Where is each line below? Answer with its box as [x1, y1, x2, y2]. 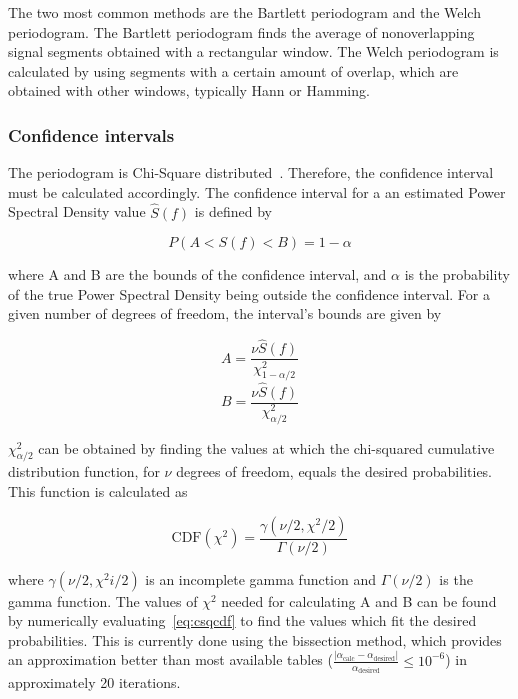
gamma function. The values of [8, 590, 198, 611]
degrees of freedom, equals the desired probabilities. [176, 461, 492, 482]
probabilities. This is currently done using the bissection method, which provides [8, 629, 502, 650]
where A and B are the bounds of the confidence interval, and [8, 264, 387, 285]
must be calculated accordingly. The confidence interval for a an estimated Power [8, 181, 506, 202]
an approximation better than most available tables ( [8, 649, 333, 670]
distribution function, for [8, 461, 160, 482]
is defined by [194, 201, 272, 222]
